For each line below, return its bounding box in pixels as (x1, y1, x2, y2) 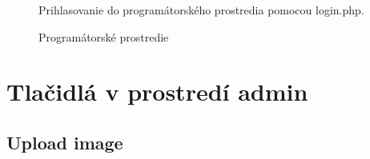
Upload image (6, 129, 123, 154)
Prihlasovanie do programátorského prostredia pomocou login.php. (38, 2, 364, 18)
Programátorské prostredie (38, 28, 169, 45)
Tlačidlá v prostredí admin (6, 75, 308, 108)
